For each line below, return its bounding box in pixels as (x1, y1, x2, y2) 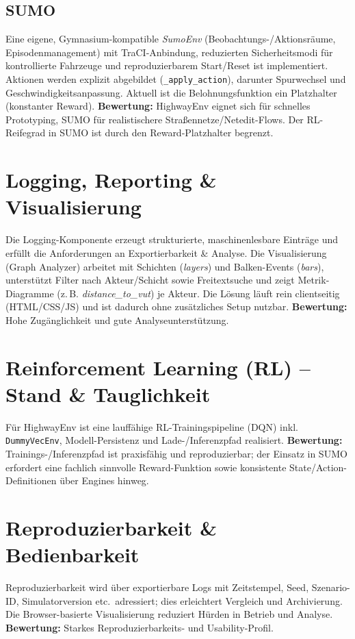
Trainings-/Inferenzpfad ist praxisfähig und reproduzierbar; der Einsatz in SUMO (5, 447, 347, 461)
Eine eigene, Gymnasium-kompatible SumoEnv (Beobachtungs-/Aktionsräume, (5, 32, 336, 46)
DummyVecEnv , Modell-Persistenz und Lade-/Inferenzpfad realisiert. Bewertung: (5, 433, 343, 447)
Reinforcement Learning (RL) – (5, 353, 311, 381)
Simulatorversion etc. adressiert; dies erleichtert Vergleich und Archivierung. (22, 593, 343, 607)
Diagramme (5, 286, 54, 300)
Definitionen (5, 473, 57, 488)
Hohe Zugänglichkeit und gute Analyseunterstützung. (5, 312, 229, 327)
